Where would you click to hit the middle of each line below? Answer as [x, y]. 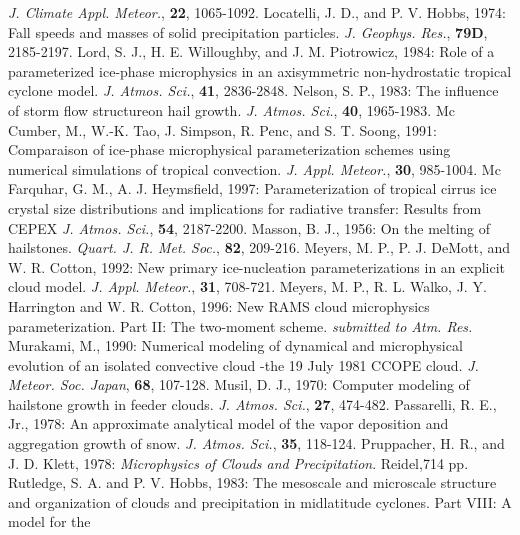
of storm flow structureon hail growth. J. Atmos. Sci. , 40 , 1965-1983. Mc [231, 109]
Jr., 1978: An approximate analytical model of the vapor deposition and [228, 423]
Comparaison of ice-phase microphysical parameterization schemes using [229, 149]
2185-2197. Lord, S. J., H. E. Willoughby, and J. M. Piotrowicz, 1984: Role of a [251, 51]
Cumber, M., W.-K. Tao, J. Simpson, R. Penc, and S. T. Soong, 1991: [222, 129]
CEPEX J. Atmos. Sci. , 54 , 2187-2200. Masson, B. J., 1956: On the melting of [249, 227]
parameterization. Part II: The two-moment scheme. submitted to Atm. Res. [240, 325]
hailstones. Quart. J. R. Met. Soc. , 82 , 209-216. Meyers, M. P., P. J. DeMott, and [259, 247]
